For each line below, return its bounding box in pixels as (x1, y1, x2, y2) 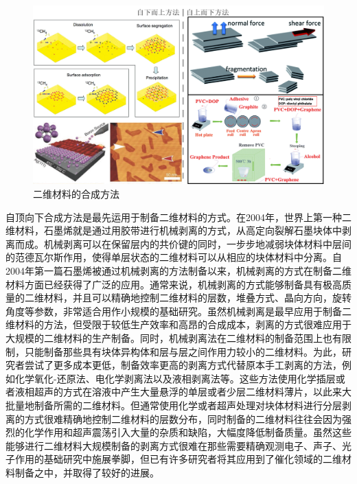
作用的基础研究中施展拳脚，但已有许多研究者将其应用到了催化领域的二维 (14, 452, 342, 466)
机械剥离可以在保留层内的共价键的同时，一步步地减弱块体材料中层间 (43, 236, 352, 251)
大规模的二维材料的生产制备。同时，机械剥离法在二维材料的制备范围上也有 (5, 330, 342, 345)
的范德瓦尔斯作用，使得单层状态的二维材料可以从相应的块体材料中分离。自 (5, 250, 342, 264)
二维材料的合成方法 (33, 187, 119, 201)
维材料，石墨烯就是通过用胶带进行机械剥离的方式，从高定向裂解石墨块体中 (5, 223, 342, 238)
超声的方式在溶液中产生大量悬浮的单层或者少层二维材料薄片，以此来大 (34, 384, 352, 399)
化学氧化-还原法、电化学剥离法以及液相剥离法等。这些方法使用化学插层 (14, 371, 336, 385)
